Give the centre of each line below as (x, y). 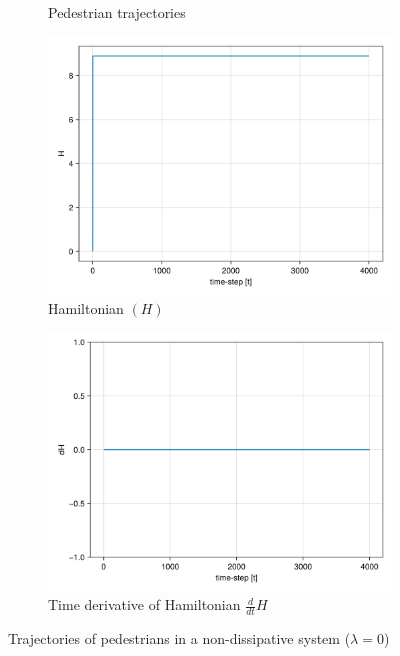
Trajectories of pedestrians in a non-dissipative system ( (179, 638)
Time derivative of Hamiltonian (144, 604)
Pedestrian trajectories (117, 12)
